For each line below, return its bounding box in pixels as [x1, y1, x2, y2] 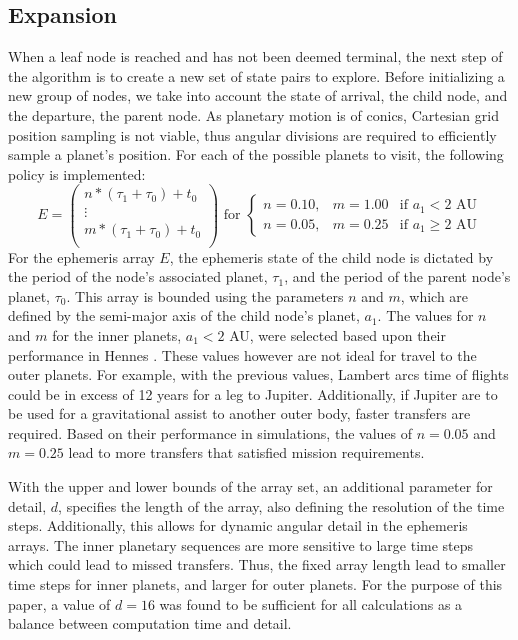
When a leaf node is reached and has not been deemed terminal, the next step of [8, 46, 503, 67]
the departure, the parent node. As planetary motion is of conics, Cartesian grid [8, 104, 499, 125]
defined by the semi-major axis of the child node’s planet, [8, 305, 360, 326]
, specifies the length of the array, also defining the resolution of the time [58, 495, 505, 516]
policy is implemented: [8, 163, 146, 184]
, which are [400, 285, 469, 306]
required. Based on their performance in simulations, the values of [8, 422, 412, 443]
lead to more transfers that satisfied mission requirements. [68, 442, 425, 463]
